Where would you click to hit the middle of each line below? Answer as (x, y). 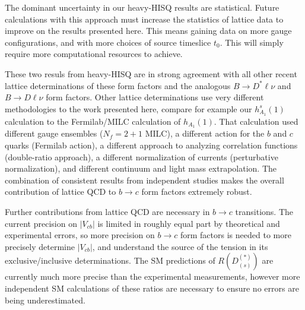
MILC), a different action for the (205, 133)
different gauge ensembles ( (54, 133)
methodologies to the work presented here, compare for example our (128, 108)
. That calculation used (256, 121)
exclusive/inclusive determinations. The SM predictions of (110, 260)
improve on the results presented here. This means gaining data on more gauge (148, 31)
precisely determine (40, 246)
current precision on (41, 223)
